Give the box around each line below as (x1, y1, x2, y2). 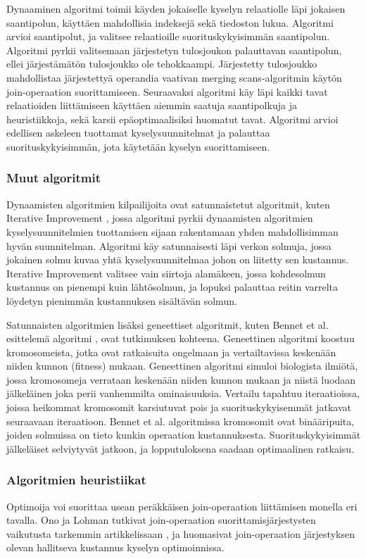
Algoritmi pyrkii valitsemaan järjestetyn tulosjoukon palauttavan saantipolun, (6, 42, 342, 57)
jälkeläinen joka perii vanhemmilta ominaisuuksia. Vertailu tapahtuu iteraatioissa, (6, 386, 360, 401)
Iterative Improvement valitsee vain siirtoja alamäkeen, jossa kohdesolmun (6, 265, 326, 280)
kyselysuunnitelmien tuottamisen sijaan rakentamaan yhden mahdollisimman (6, 224, 339, 239)
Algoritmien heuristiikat (6, 471, 146, 489)
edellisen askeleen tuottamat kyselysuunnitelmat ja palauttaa (6, 125, 270, 140)
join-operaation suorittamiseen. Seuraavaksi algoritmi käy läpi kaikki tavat (6, 84, 328, 99)
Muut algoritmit (6, 169, 101, 187)
